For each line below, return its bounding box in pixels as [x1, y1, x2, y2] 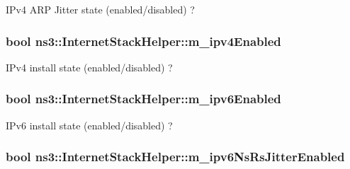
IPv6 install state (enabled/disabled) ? [6, 117, 173, 132]
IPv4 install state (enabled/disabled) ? [6, 59, 173, 74]
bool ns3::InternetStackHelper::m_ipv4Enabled [6, 32, 281, 49]
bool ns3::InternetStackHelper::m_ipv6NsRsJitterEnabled [6, 148, 345, 165]
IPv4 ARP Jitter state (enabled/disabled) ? [6, 2, 195, 16]
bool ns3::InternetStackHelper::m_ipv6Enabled [6, 90, 281, 107]
